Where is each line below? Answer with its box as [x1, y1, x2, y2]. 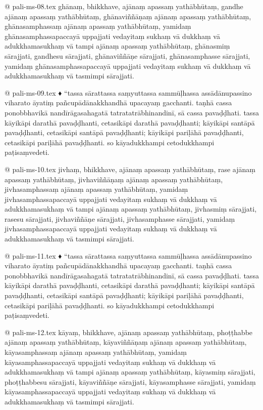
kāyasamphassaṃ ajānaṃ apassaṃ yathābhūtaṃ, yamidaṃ [5, 347, 187, 357]
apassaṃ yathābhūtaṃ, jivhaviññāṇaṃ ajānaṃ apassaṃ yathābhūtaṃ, [5, 174, 223, 184]
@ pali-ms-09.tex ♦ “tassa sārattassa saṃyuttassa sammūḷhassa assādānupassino [5, 87, 252, 98]
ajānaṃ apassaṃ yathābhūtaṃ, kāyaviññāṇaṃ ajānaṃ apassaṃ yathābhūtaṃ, [5, 337, 247, 347]
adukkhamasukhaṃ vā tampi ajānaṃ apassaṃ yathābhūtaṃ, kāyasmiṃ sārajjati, [5, 366, 255, 377]
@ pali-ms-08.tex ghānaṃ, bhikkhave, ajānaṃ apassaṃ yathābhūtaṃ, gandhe [5, 1, 243, 11]
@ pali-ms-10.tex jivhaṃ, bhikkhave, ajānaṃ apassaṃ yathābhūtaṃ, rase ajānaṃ [5, 163, 255, 174]
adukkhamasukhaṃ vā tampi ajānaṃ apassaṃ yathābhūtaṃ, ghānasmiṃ [5, 40, 230, 51]
